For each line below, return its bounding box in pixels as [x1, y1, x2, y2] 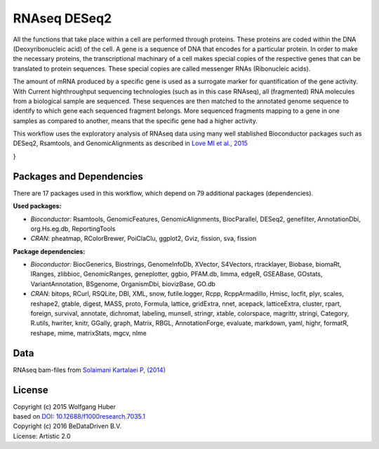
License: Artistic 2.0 [13, 431, 71, 440]
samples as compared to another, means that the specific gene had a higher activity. [13, 116, 258, 125]
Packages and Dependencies [13, 170, 143, 182]
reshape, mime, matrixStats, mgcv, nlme [30, 328, 147, 337]
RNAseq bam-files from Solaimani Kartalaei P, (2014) [13, 366, 166, 374]
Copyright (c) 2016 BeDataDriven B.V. [13, 422, 122, 431]
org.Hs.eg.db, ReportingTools [30, 224, 116, 233]
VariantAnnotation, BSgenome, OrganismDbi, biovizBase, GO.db [30, 279, 215, 288]
